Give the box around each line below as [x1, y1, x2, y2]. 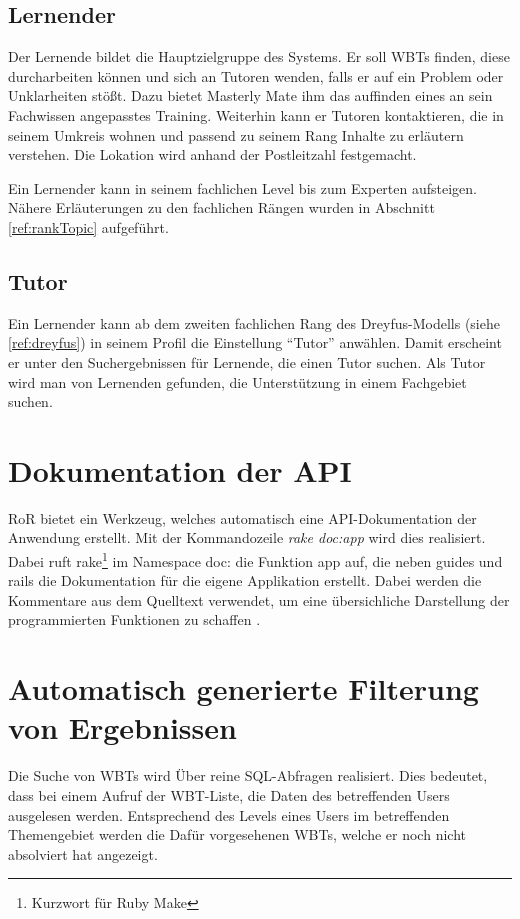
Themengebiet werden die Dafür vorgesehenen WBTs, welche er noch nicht [8, 824, 466, 845]
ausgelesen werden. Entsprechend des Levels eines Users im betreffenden [8, 804, 450, 825]
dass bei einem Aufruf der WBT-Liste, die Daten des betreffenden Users [8, 784, 450, 805]
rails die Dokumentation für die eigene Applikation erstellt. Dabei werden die [8, 570, 482, 591]
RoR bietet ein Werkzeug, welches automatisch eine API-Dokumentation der [8, 507, 477, 528]
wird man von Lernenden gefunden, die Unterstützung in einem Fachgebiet [8, 371, 467, 392]
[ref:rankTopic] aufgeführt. [8, 216, 169, 237]
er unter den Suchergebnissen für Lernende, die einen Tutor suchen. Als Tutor [8, 351, 486, 372]
